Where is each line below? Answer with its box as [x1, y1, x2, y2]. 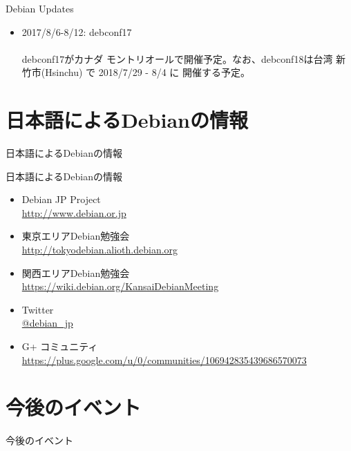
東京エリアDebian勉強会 [21, 229, 130, 243]
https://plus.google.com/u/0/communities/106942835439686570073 [21, 352, 307, 367]
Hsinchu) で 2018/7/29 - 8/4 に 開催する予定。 [45, 65, 251, 79]
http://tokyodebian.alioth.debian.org [21, 242, 178, 257]
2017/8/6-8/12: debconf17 [21, 24, 132, 39]
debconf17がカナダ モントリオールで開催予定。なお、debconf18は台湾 [21, 51, 333, 66]
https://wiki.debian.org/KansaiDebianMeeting [21, 279, 219, 294]
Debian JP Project [21, 192, 101, 207]
